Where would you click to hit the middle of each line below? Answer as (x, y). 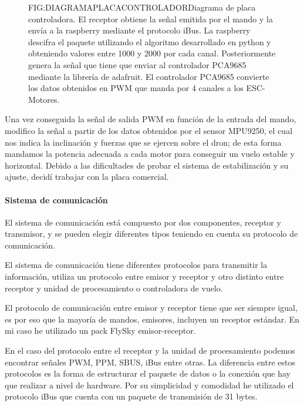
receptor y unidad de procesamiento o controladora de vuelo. (114, 288)
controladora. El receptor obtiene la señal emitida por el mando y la (151, 19)
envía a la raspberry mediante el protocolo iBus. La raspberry (139, 30)
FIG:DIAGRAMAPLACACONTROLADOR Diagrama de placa (142, 7)
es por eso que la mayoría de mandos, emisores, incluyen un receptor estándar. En (152, 319)
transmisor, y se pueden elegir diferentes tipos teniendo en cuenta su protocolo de (151, 234)
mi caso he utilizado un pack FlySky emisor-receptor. (100, 330)
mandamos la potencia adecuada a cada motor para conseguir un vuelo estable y (150, 154)
